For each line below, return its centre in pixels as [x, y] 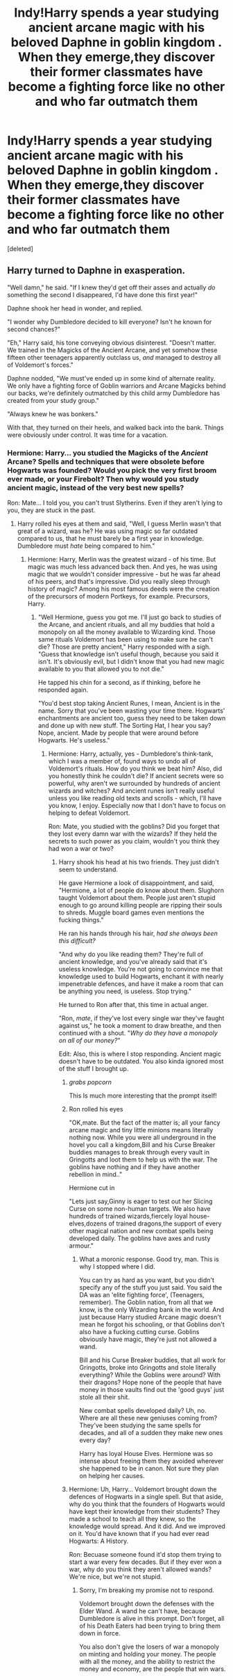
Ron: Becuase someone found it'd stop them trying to [145, 1555]
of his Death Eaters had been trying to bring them [150, 1626]
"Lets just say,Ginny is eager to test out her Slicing [141, 1201]
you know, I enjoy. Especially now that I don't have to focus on [137, 806]
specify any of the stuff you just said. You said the [151, 1287]
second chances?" [34, 329]
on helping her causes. [112, 1476]
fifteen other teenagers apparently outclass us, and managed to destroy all [114, 357]
